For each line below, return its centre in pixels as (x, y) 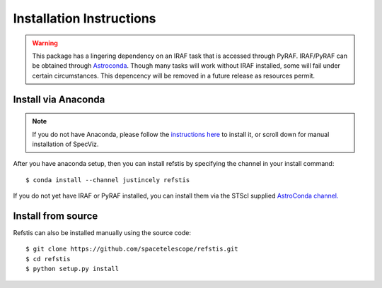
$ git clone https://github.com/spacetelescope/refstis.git (132, 249)
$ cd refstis (48, 259)
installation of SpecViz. (65, 144)
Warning (45, 43)
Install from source (56, 216)
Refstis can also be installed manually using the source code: (102, 232)
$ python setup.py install (73, 269)
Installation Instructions (85, 18)
